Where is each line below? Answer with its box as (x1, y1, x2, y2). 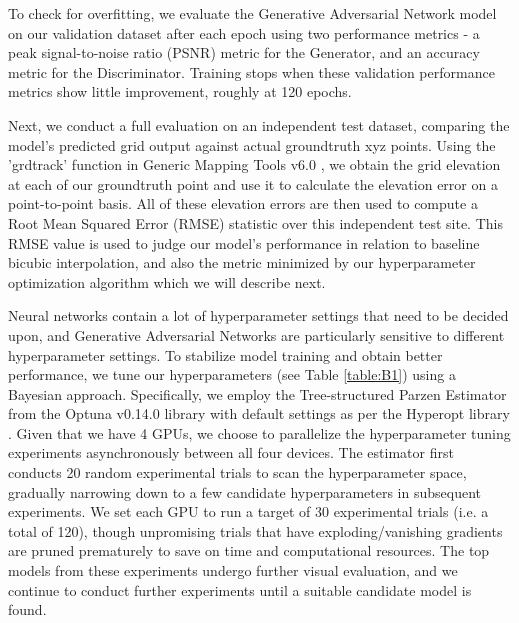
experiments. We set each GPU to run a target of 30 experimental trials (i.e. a (8, 501, 489, 522)
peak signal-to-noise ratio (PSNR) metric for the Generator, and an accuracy (8, 42, 480, 63)
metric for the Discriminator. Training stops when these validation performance (8, 61, 495, 82)
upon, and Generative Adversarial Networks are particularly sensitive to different (8, 324, 505, 345)
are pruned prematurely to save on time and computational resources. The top (8, 540, 490, 561)
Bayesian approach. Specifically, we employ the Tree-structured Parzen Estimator (8, 383, 507, 404)
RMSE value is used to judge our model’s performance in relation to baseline (8, 232, 480, 253)
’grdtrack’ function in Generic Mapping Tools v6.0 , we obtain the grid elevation (8, 154, 501, 175)
